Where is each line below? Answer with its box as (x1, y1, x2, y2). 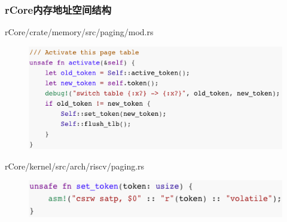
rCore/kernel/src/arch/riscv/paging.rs (5, 159, 145, 172)
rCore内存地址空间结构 (5, 2, 112, 17)
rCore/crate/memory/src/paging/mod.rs (5, 26, 154, 38)
